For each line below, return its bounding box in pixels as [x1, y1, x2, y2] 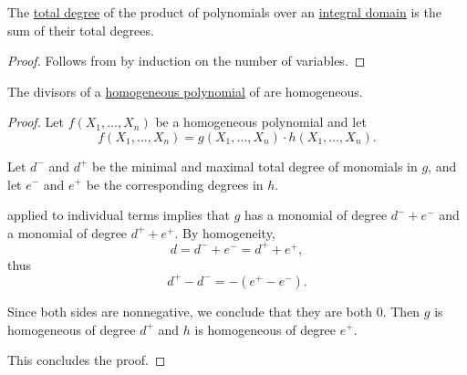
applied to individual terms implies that [7, 205, 231, 224]
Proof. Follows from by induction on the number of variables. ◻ [7, 51, 366, 70]
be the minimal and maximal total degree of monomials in [92, 156, 418, 175]
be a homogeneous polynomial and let [155, 112, 367, 131]
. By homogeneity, [174, 223, 275, 242]
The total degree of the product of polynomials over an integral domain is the [7, 3, 441, 21]
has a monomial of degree [244, 205, 388, 224]
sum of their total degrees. [7, 20, 154, 39]
